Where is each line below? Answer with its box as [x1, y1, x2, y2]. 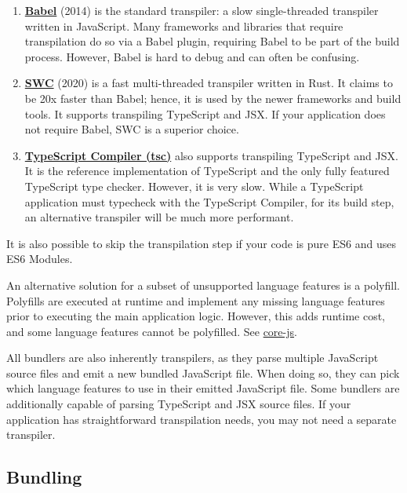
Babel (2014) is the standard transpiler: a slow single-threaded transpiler [24, 2, 379, 18]
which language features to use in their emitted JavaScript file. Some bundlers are [6, 380, 400, 396]
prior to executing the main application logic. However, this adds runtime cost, [6, 308, 385, 324]
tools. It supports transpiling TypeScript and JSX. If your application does [24, 105, 386, 122]
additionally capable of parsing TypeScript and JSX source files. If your [6, 396, 351, 412]
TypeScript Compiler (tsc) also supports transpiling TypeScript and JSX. [24, 147, 398, 163]
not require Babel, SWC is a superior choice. [24, 121, 239, 137]
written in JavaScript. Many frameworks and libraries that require [24, 17, 343, 34]
